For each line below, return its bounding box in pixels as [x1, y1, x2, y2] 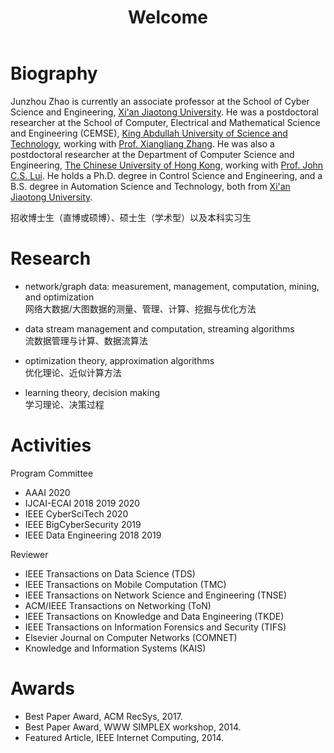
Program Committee [10, 467, 94, 479]
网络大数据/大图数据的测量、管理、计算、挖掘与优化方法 [24, 302, 257, 315]
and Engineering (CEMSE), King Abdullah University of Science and [10, 127, 288, 139]
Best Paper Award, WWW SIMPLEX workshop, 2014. [24, 721, 242, 733]
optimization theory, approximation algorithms [24, 354, 215, 366]
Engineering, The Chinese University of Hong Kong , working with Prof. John [10, 159, 324, 171]
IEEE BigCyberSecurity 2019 [24, 518, 142, 530]
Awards [10, 677, 76, 700]
